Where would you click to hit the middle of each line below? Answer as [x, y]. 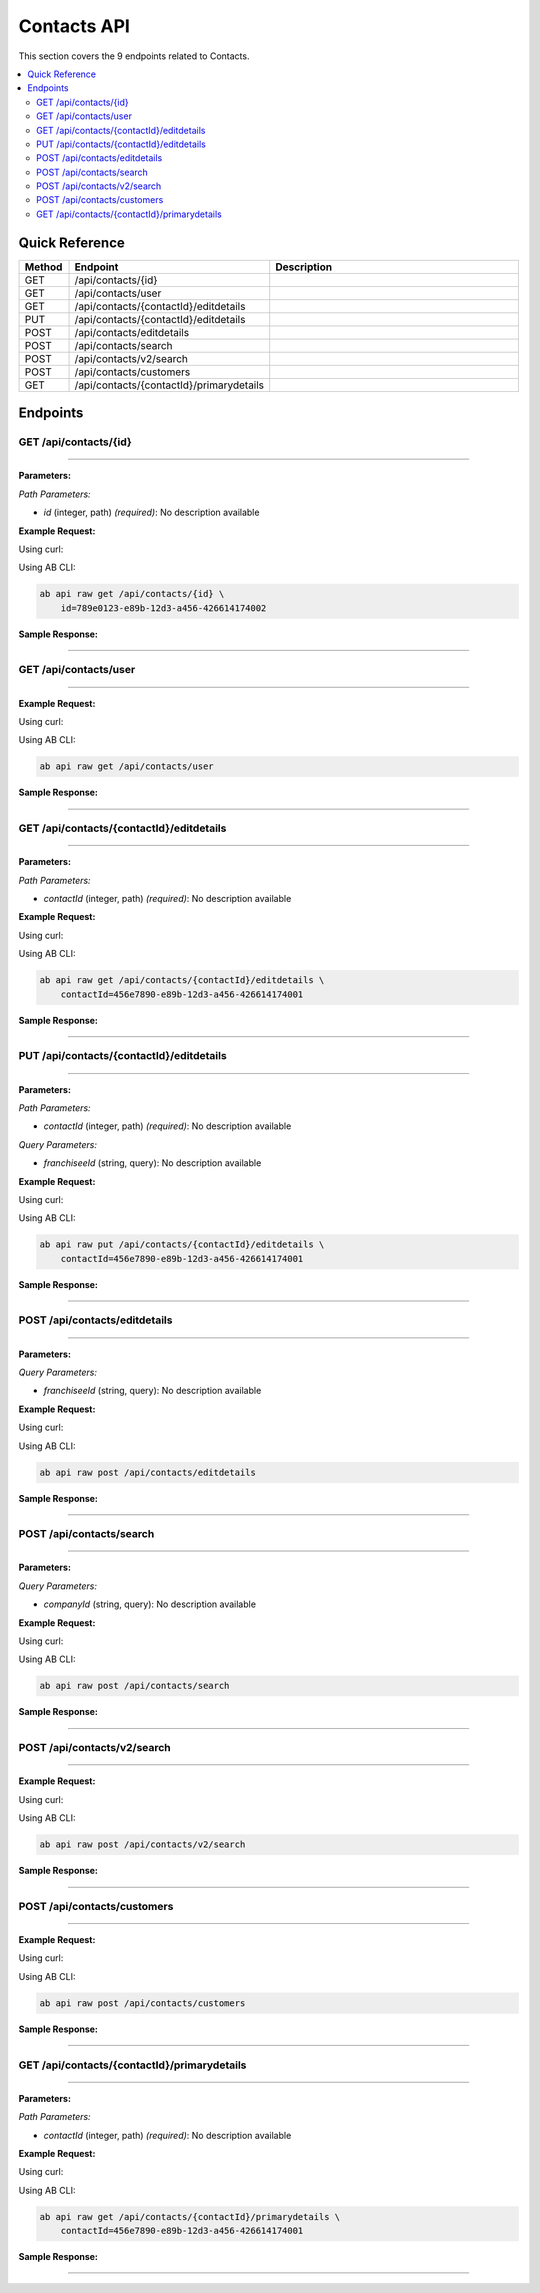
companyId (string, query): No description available [150, 1604]
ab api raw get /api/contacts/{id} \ [132, 594]
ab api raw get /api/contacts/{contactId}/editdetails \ [182, 980]
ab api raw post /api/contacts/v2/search [142, 1844]
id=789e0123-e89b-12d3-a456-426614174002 [163, 608]
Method [43, 267]
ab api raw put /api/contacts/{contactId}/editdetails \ [182, 1244]
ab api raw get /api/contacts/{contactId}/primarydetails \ [190, 2216]
